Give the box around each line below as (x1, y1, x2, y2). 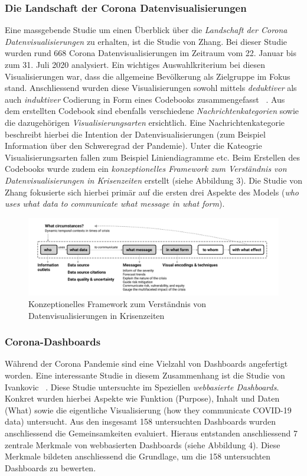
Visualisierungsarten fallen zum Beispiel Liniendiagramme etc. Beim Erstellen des (5, 151, 300, 163)
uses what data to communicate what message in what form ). (5, 197, 225, 210)
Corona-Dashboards (5, 334, 101, 349)
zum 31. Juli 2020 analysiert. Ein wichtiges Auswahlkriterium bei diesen (5, 58, 266, 70)
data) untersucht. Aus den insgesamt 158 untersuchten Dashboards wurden (5, 415, 276, 428)
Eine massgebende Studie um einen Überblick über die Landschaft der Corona (5, 24, 288, 36)
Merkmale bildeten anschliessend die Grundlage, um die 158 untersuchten (5, 450, 271, 462)
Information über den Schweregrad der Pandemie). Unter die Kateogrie (5, 139, 262, 152)
